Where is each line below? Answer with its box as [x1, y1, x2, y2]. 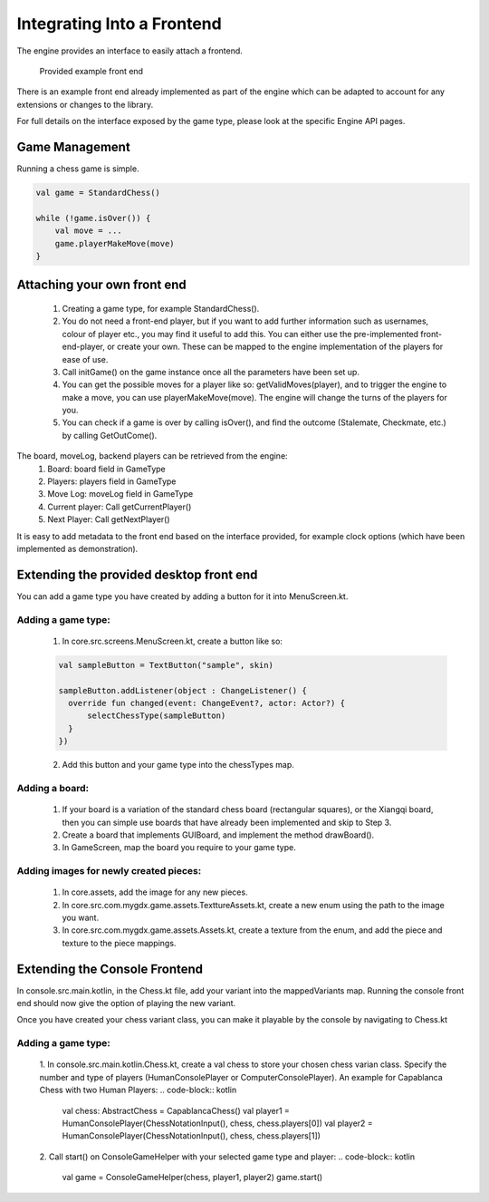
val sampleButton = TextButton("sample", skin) [58, 660, 273, 670]
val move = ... [54, 226, 122, 236]
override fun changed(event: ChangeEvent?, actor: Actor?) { [68, 698, 346, 708]
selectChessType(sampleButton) [87, 711, 226, 721]
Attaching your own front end [16, 277, 187, 293]
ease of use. [62, 354, 109, 364]
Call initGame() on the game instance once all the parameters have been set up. [62, 366, 360, 377]
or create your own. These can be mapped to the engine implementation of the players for [107, 341, 444, 353]
